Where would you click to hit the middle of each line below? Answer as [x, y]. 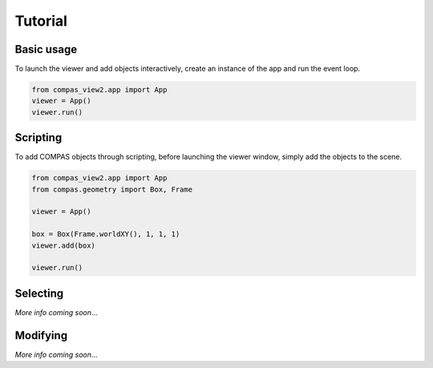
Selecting [39, 293]
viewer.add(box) [64, 245]
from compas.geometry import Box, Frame [112, 189]
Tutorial [41, 21]
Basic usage [46, 49]
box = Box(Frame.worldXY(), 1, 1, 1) [106, 234]
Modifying [41, 336]
